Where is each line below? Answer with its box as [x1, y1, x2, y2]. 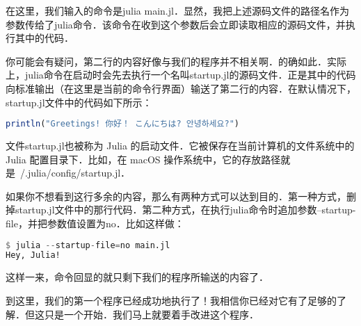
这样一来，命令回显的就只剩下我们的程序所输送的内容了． [6, 270, 268, 284]
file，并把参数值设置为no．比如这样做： [6, 216, 184, 230]
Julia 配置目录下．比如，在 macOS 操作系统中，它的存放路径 [6, 152, 281, 166]
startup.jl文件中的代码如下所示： [6, 95, 152, 109]
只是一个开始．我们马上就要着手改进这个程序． [44, 307, 259, 321]
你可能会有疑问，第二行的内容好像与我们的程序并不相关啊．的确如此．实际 [6, 54, 346, 68]
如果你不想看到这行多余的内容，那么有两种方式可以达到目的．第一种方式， [6, 188, 346, 203]
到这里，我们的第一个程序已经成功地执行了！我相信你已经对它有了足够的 [6, 293, 337, 307]
